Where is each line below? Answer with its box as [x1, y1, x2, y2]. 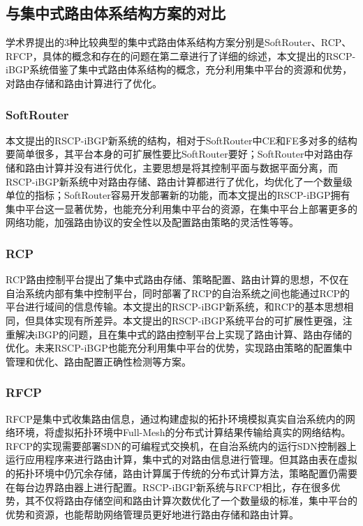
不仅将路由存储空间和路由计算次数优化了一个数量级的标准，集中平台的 [34, 493, 357, 508]
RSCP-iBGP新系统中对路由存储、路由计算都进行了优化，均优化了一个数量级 [6, 174, 353, 188]
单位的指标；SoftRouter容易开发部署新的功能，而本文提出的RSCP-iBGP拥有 [6, 188, 350, 202]
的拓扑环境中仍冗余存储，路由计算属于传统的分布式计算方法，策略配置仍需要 [6, 465, 357, 480]
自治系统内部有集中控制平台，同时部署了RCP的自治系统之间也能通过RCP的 [6, 285, 350, 300]
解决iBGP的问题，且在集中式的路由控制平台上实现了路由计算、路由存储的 [15, 326, 353, 341]
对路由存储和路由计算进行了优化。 [6, 75, 162, 90]
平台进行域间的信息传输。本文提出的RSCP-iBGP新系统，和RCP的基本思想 [6, 299, 344, 314]
